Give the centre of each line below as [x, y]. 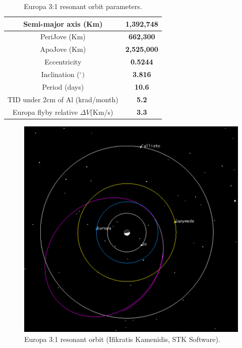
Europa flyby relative [45, 112]
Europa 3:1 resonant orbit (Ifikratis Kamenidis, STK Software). [122, 339]
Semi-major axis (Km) [63, 23]
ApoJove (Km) [63, 49]
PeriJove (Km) [63, 37]
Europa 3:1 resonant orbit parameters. [83, 6]
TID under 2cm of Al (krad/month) [63, 99]
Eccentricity [63, 62]
